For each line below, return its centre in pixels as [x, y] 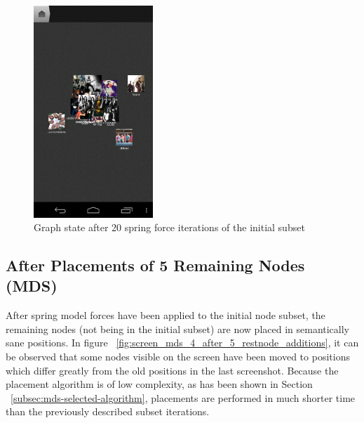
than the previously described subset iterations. [108, 411]
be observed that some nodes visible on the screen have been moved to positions [178, 357]
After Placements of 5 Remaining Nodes [155, 265]
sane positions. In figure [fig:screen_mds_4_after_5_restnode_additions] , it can [182, 343]
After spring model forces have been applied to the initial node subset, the [166, 315]
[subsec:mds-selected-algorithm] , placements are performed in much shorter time [183, 397]
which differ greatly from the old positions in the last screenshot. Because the [172, 370]
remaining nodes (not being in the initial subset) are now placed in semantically [178, 328]
